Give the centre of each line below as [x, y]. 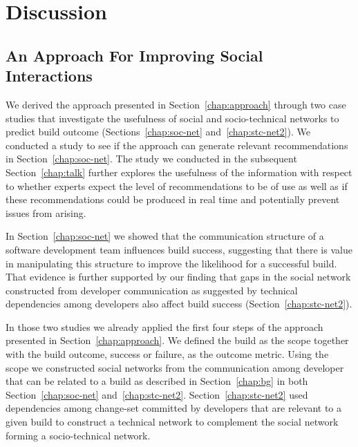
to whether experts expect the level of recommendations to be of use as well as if [177, 186]
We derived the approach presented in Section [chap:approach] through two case [176, 104]
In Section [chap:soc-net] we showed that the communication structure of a [165, 236]
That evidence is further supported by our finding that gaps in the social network [178, 277]
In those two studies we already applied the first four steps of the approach [164, 326]
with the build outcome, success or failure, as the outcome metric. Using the [167, 354]
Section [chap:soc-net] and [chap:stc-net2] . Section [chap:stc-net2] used [157, 394]
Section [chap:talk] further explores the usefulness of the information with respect [179, 172]
